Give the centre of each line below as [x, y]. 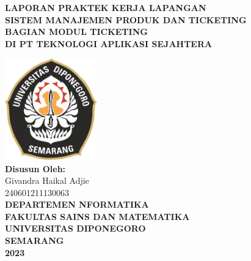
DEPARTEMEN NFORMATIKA [77, 204]
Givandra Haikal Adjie [47, 180]
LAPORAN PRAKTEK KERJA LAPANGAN [106, 7]
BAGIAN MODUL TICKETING [76, 32]
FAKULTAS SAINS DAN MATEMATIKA [97, 216]
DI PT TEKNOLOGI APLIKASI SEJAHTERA [109, 43]
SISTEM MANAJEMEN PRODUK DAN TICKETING [126, 19]
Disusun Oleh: [35, 168]
